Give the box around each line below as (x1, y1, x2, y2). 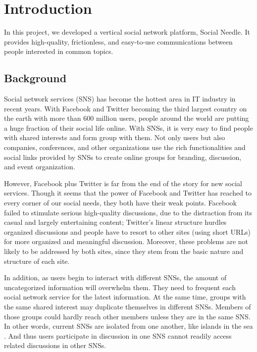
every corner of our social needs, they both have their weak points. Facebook (4, 198, 237, 208)
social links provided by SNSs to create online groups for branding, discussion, (4, 151, 242, 162)
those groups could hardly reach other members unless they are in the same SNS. (4, 311, 251, 321)
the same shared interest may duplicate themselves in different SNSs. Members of (4, 301, 251, 311)
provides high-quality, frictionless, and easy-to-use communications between (4, 36, 233, 47)
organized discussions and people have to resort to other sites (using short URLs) (4, 226, 251, 237)
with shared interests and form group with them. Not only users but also (4, 132, 225, 143)
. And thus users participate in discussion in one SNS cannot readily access (4, 330, 232, 341)
